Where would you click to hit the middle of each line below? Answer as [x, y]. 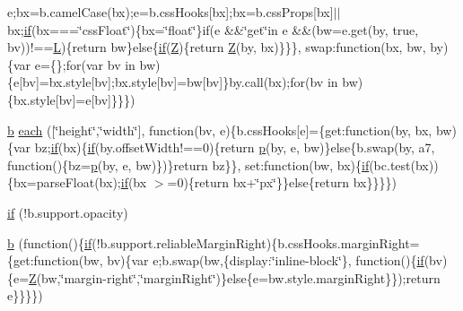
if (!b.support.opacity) [68, 212]
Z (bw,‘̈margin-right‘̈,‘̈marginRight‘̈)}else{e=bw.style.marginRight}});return [235, 277]
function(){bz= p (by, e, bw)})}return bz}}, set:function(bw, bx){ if [188, 164]
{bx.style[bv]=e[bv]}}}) [71, 99]
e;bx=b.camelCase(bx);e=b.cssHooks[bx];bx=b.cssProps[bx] [170, 12]
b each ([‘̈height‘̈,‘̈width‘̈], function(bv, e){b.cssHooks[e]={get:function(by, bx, [220, 130]
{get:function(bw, [55, 260]
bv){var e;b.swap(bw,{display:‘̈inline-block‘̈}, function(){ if [266, 260]
